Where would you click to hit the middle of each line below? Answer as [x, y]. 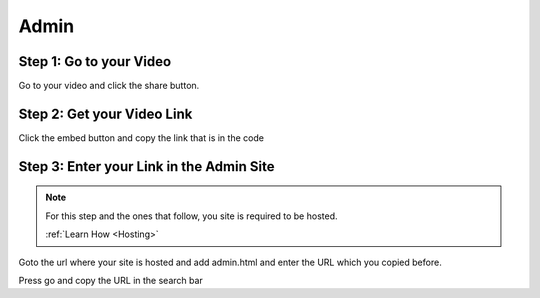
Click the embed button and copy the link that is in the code [141, 137]
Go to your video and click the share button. [109, 86]
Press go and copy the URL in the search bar [111, 280]
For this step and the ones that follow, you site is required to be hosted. [191, 216]
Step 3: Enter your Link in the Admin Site [146, 166]
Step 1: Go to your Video [95, 61]
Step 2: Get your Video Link [105, 113]
